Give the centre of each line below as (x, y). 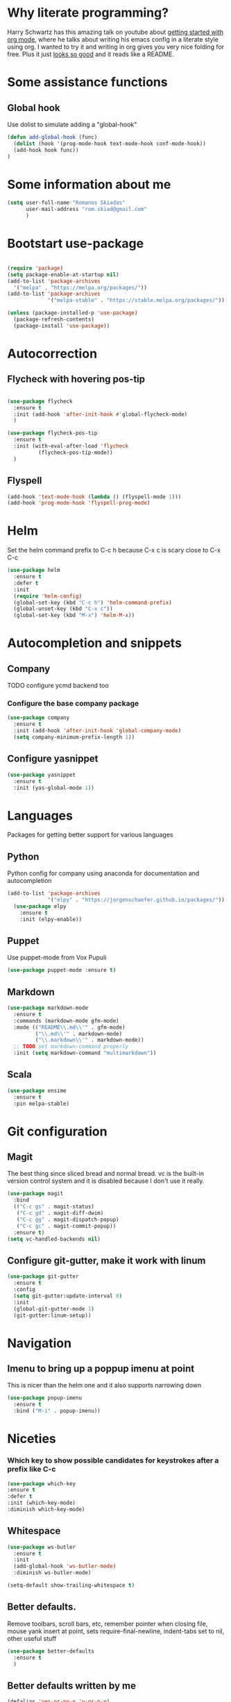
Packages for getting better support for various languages (90, 835)
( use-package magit (35, 1194)
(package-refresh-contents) (54, 320)
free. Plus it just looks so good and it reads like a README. (91, 54)
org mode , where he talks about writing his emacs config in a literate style (113, 39)
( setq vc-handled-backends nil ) (54, 1239)
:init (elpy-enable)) (51, 919)
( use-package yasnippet (42, 775)
